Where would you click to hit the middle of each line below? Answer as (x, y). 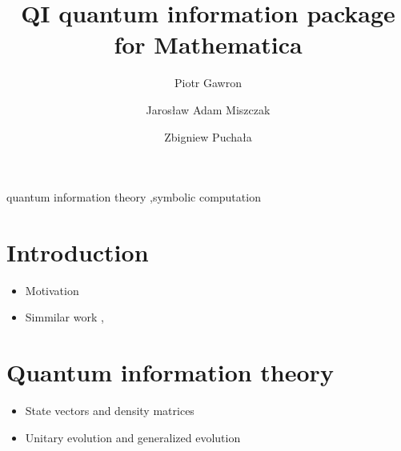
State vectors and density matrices (110, 411)
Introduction (78, 251)
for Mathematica (208, 44)
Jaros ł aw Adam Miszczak (208, 109)
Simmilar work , (64, 317)
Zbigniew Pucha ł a (208, 136)
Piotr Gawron (208, 83)
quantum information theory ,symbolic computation (134, 197)
